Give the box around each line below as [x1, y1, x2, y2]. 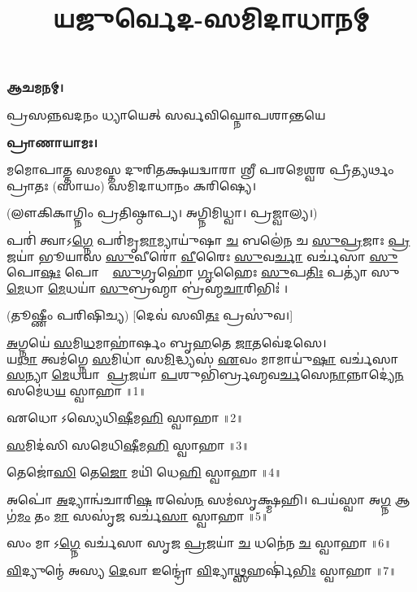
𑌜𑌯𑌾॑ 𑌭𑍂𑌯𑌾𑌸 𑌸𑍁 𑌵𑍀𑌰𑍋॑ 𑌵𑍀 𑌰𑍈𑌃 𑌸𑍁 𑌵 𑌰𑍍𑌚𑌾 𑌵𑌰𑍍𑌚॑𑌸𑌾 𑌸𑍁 [7, 247, 398, 264]
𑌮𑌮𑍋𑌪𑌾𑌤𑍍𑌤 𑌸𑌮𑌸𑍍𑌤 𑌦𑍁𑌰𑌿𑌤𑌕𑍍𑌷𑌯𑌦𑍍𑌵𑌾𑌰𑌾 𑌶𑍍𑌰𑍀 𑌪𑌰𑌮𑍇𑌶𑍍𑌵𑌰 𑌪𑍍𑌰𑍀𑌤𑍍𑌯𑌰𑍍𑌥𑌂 [7, 161, 394, 178]
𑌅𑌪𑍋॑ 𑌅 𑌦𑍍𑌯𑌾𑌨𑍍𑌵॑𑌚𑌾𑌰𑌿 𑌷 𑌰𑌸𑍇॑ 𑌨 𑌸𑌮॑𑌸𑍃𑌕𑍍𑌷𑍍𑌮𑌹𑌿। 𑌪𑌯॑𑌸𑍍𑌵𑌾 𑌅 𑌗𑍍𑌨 [7, 491, 391, 508]
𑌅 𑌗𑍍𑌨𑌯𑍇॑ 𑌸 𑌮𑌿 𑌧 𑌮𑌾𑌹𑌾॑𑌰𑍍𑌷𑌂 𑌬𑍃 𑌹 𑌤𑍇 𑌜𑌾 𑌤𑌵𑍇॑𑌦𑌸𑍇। [7, 333, 327, 350]
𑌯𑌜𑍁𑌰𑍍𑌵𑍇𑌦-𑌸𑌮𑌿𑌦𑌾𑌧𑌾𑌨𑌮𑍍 [53, 2, 370, 35]
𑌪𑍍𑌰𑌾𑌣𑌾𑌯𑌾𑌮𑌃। [7, 133, 98, 150]
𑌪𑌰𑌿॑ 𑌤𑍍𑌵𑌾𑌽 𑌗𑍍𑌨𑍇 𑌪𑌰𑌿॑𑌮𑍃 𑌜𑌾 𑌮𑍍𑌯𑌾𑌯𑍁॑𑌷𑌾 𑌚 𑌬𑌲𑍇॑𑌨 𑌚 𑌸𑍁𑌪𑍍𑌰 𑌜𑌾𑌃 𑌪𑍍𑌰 [7, 231, 410, 248]
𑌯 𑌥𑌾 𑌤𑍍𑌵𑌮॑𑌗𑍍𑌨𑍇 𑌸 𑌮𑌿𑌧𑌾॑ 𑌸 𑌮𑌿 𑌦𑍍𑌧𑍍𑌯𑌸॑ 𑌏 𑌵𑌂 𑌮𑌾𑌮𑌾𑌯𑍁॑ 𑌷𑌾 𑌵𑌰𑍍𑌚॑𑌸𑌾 [7, 350, 399, 367]
